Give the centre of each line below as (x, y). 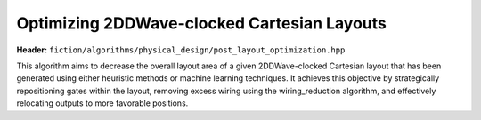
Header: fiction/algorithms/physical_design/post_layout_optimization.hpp (181, 50)
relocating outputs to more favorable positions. (102, 103)
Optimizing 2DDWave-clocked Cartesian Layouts (202, 23)
